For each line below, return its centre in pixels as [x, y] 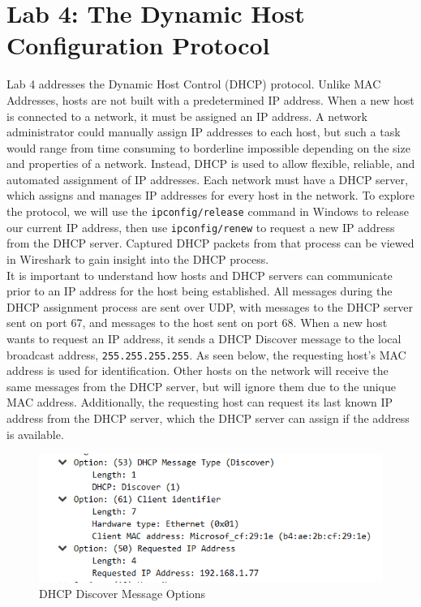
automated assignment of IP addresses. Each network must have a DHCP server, [207, 179]
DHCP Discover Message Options [122, 594]
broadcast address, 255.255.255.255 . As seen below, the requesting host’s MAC [206, 354]
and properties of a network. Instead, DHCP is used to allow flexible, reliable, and [211, 164]
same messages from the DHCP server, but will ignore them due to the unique [201, 386]
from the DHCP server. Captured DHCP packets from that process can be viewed [210, 243]
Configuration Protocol [138, 45]
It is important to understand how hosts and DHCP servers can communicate [200, 275]
